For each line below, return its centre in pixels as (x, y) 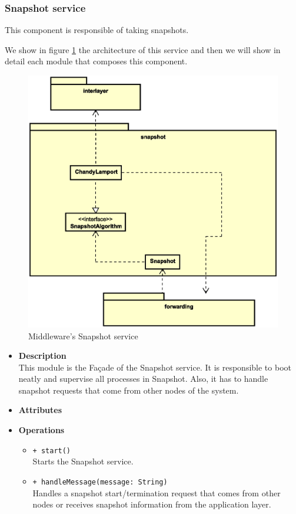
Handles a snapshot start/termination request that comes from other (157, 492)
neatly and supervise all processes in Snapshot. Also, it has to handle (143, 379)
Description (42, 356)
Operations (41, 430)
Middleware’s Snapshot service (83, 335)
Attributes (40, 410)
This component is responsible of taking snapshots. (97, 30)
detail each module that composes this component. (96, 61)
